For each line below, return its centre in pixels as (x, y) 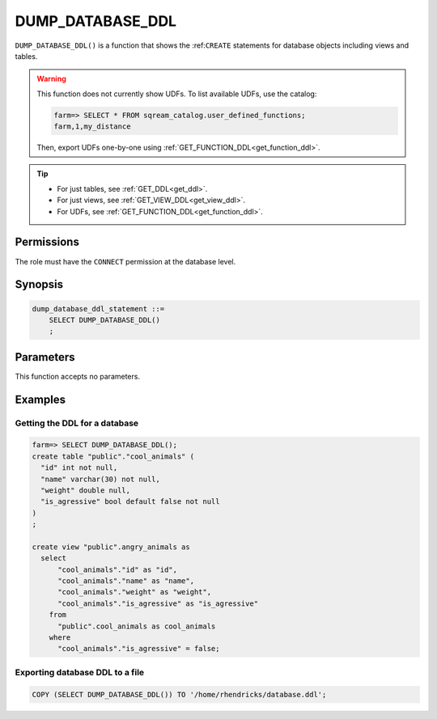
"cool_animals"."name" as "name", (126, 581)
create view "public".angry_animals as (111, 547)
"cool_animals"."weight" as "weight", (135, 592)
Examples (40, 399)
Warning (51, 79)
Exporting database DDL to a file (80, 672)
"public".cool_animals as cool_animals (137, 626)
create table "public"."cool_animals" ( (113, 456)
